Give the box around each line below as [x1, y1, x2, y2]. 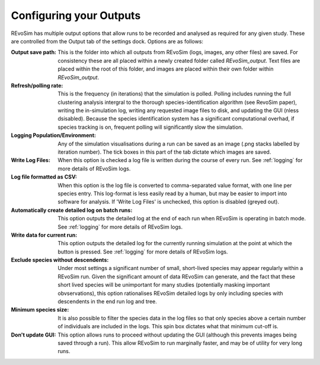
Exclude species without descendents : [11, 256, 109, 264]
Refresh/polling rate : [11, 82, 63, 89]
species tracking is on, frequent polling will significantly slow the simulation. [57, 123, 243, 131]
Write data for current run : [11, 231, 78, 239]
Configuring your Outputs [11, 9, 141, 22]
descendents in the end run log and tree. [57, 298, 157, 305]
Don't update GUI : [11, 331, 56, 338]
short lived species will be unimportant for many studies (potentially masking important [57, 281, 270, 288]
